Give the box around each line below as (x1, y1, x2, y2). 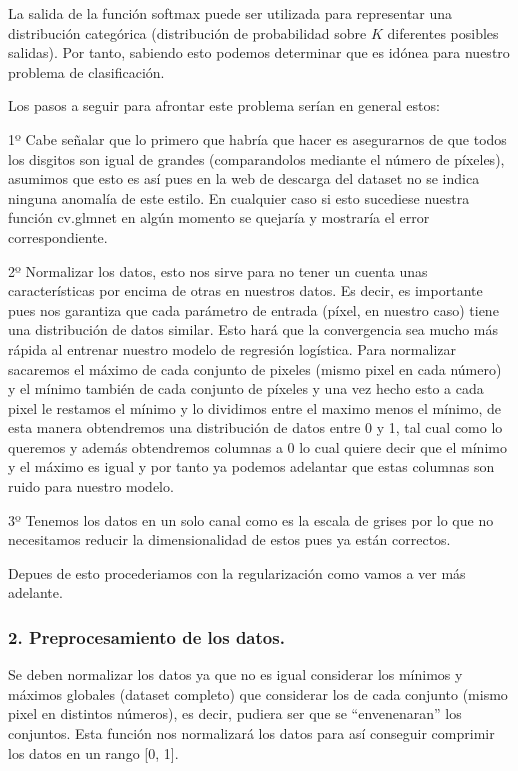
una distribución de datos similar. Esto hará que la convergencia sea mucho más (8, 319, 499, 340)
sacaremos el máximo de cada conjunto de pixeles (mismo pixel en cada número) (8, 358, 502, 379)
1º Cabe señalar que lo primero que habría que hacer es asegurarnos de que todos (8, 128, 507, 149)
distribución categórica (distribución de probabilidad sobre (8, 22, 367, 43)
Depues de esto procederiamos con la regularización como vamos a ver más (8, 562, 466, 583)
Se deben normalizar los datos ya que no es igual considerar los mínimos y (8, 664, 463, 685)
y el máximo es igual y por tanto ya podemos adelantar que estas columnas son (8, 456, 495, 477)
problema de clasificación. (8, 61, 165, 82)
